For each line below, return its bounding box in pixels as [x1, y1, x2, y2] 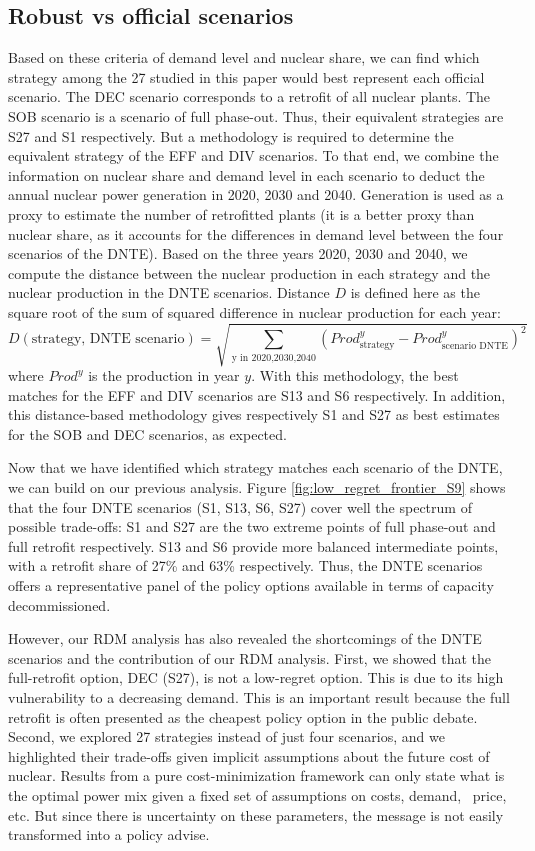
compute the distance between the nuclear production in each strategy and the [8, 262, 491, 283]
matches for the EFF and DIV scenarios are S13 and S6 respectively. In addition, [8, 384, 506, 405]
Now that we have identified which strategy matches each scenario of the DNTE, [8, 457, 503, 478]
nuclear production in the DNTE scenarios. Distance [8, 282, 330, 303]
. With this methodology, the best [251, 365, 459, 386]
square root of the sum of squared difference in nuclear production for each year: [8, 301, 501, 322]
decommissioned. [8, 594, 111, 615]
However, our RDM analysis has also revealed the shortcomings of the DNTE [8, 628, 482, 649]
